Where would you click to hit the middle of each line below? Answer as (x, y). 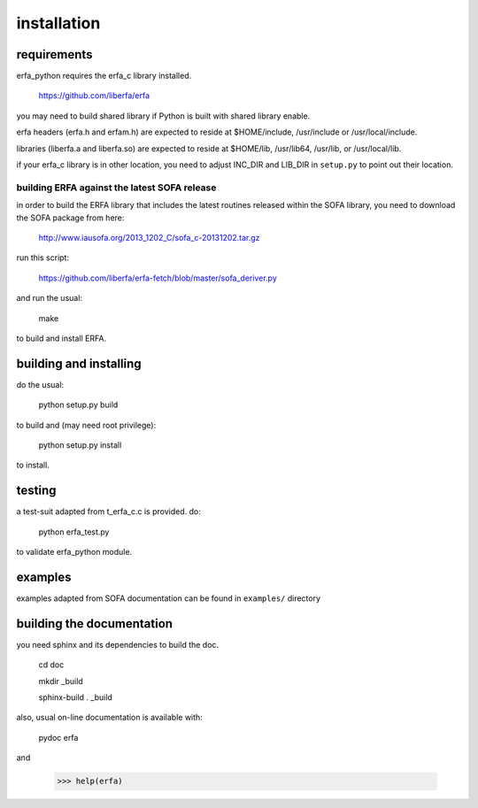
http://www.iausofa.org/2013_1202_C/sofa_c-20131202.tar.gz (149, 237)
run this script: (43, 258)
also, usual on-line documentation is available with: (109, 718)
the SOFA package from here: (70, 218)
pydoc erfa (58, 737)
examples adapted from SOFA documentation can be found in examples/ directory (169, 598)
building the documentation (94, 623)
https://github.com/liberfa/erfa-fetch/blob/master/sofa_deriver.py (158, 278)
